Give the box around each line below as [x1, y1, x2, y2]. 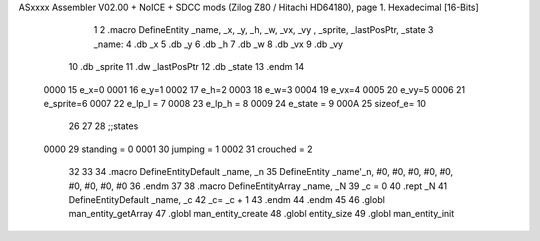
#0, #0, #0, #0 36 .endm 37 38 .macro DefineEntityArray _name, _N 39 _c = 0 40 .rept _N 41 [68, 180, 448, 192]
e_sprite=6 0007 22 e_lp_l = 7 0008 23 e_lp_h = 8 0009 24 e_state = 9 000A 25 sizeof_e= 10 [43, 97, 427, 109]
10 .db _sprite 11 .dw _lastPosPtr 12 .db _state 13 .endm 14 [68, 61, 305, 73]
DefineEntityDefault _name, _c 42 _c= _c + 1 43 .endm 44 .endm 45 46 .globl [68, 193, 385, 205]
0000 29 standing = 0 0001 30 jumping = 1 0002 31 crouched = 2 [43, 143, 314, 155]
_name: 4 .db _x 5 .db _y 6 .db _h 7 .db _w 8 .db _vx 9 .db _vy [93, 38, 344, 50]
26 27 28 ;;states [68, 120, 139, 132]
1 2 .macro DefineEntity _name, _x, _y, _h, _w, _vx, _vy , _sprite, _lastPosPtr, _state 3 [93, 24, 434, 36]
